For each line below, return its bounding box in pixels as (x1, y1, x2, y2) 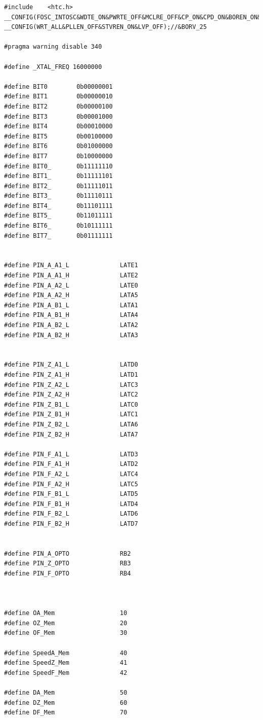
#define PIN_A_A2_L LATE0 (4, 281, 138, 289)
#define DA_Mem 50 (4, 689, 127, 696)
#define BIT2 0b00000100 (4, 102, 113, 110)
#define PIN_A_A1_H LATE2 (4, 272, 138, 279)
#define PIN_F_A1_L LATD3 (4, 450, 138, 458)
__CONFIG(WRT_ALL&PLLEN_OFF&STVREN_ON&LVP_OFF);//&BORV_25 (4, 23, 207, 31)
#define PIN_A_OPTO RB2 (4, 550, 131, 557)
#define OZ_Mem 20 (4, 619, 127, 627)
